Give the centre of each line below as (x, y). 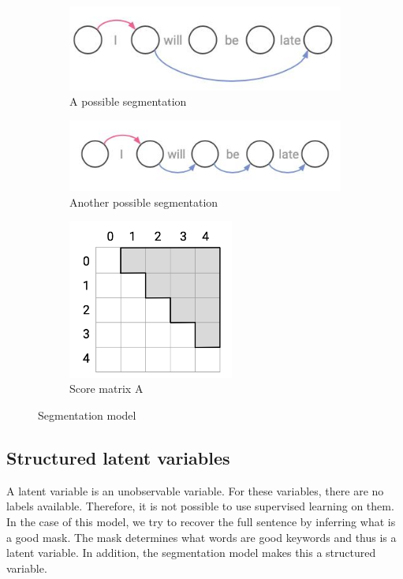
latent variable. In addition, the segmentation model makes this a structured (191, 553)
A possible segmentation (128, 101)
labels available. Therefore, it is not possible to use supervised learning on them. (200, 506)
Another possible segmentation (144, 202)
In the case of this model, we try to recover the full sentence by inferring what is (201, 522)
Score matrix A (106, 388)
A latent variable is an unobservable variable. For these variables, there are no (195, 490)
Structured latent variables (118, 458)
